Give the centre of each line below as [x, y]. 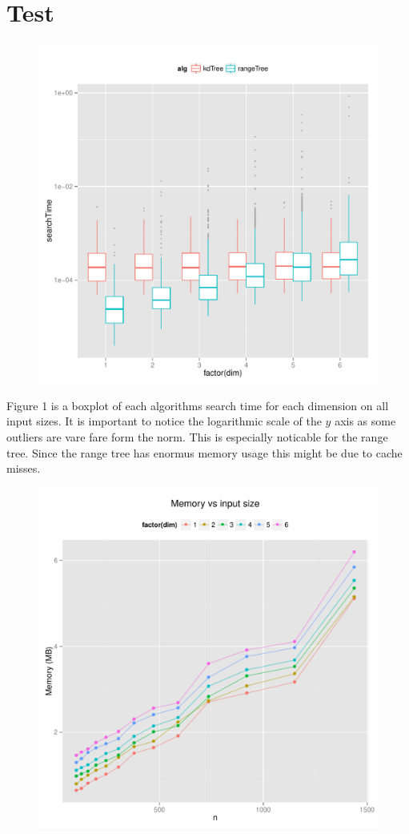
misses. [24, 468]
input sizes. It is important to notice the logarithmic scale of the [164, 421]
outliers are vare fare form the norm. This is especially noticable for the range [197, 436]
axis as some [365, 421]
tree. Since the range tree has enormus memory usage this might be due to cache [204, 452]
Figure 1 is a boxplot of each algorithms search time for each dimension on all [198, 405]
